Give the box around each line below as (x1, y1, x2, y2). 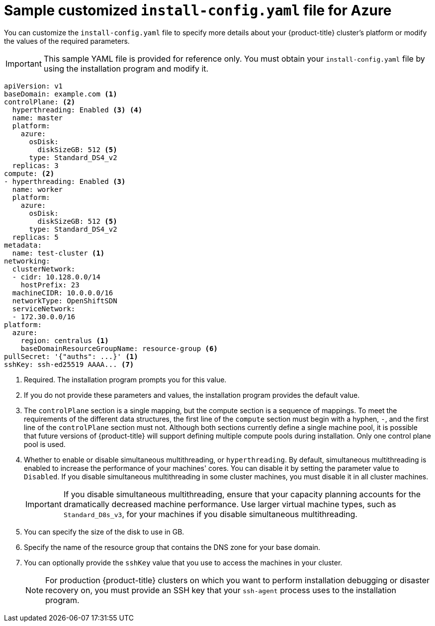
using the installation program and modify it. (43, 63, 209, 74)
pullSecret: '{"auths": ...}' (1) (4, 352, 138, 360)
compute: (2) (4, 169, 55, 178)
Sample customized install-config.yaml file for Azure (4, 2, 392, 19)
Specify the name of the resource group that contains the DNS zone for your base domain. (24, 542, 321, 551)
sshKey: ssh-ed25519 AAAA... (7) (4, 360, 134, 368)
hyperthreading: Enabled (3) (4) (12, 105, 143, 114)
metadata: (4, 241, 42, 249)
